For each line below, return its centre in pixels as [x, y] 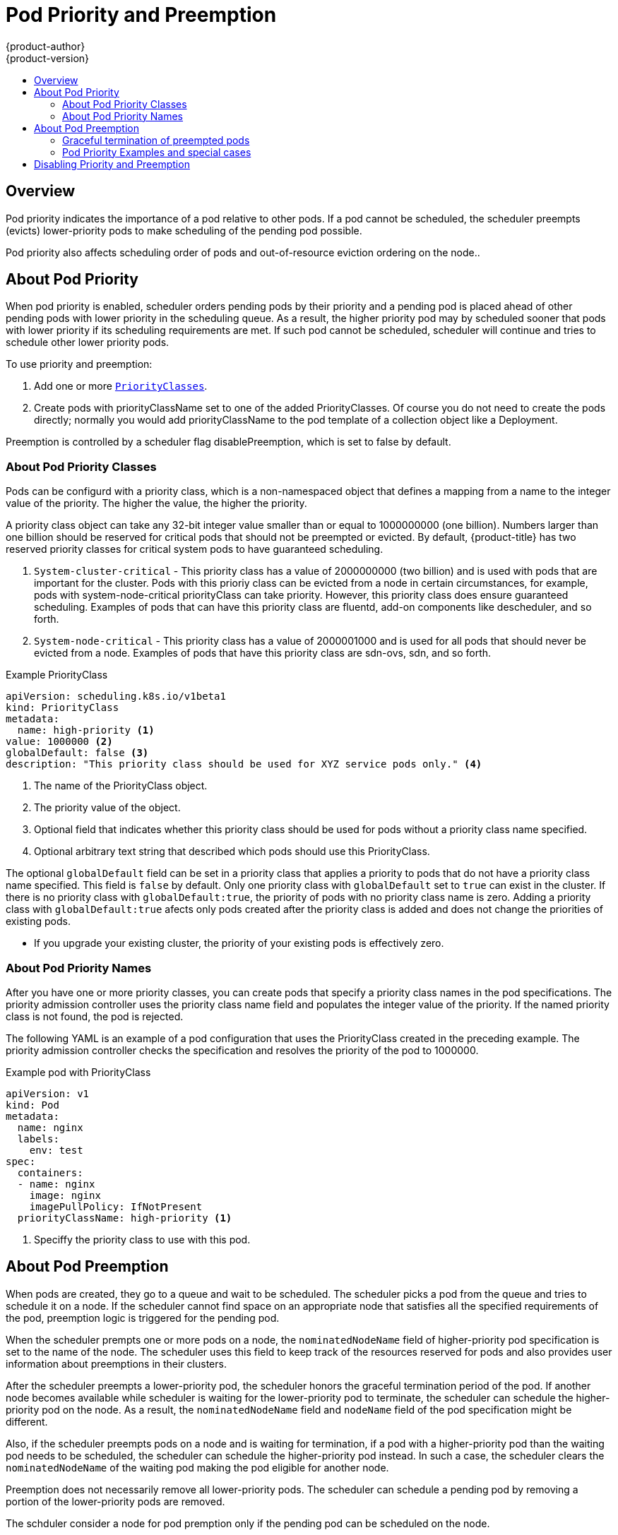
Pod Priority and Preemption [141, 15]
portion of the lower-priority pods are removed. [115, 1501]
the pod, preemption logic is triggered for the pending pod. [143, 1318]
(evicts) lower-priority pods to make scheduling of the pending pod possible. [184, 230]
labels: [38, 1139]
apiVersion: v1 [48, 1093]
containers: [50, 1172]
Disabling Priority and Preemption [112, 164]
